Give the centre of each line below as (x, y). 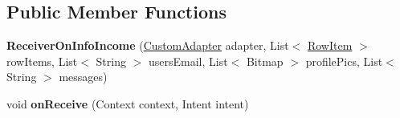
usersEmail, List (188, 61)
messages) (83, 77)
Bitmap (265, 61)
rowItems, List (42, 61)
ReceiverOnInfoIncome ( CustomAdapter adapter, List (148, 45)
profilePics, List (344, 61)
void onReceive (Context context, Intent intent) (128, 103)
